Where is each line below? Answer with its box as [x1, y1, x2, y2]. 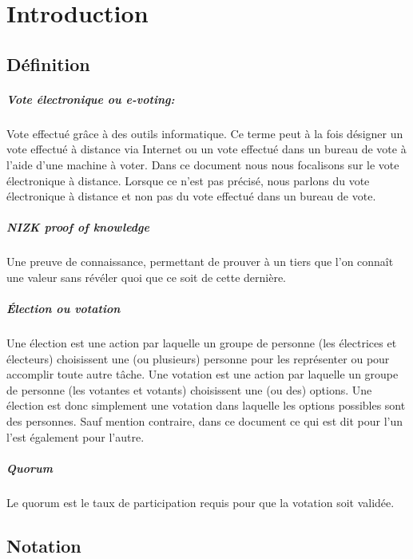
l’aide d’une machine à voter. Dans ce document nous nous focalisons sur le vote [6, 156, 399, 172]
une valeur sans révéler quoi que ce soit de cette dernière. [6, 268, 286, 285]
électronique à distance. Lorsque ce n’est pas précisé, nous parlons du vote [6, 172, 370, 188]
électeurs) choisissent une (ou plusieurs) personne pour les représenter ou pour [6, 350, 390, 367]
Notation [6, 533, 81, 557]
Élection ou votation [6, 300, 121, 317]
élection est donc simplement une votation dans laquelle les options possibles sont [6, 397, 406, 414]
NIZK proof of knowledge [6, 219, 150, 236]
